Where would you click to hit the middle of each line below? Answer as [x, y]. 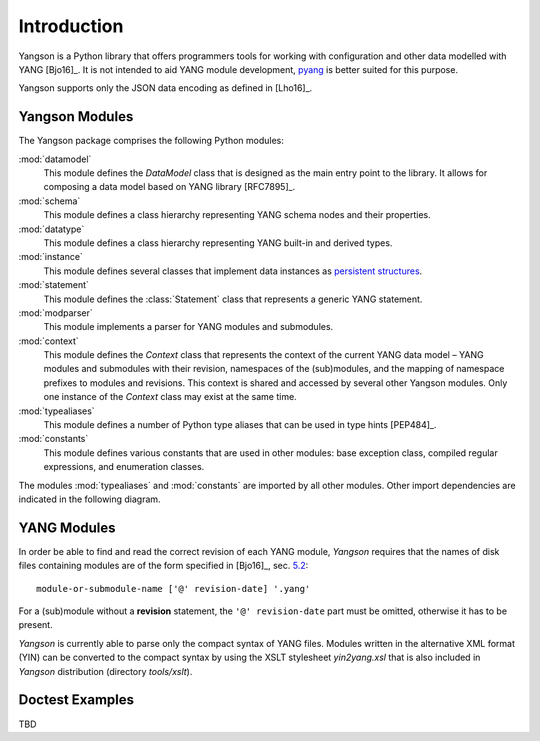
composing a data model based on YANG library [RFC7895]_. [169, 187]
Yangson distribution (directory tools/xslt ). [105, 671]
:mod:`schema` [49, 201]
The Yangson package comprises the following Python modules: [151, 141]
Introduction [71, 26]
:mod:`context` [48, 341]
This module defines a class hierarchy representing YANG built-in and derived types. [218, 242]
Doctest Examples [76, 700]
